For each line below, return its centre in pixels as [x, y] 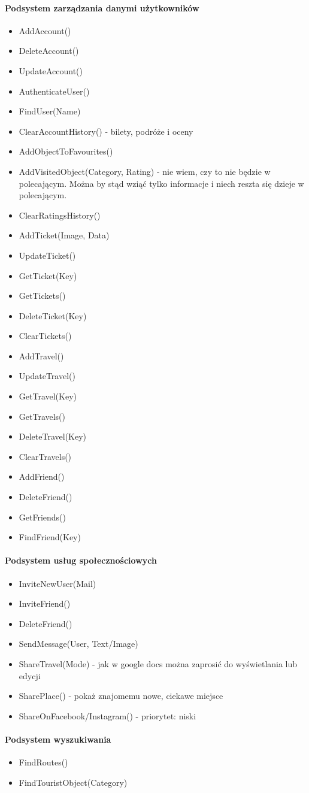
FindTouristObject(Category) [73, 782]
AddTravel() [41, 355]
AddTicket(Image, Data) [64, 235]
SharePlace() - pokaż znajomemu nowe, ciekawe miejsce [121, 696]
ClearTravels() [45, 456]
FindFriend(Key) [50, 537]
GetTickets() [42, 296]
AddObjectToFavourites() [66, 151]
